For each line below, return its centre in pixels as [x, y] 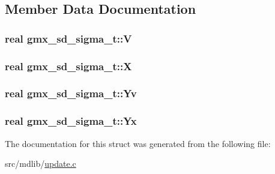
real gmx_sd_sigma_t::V [68, 38]
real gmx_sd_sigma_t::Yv [71, 93]
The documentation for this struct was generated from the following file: [138, 143]
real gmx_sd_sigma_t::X [68, 66]
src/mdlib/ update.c [41, 163]
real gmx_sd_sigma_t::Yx [71, 121]
